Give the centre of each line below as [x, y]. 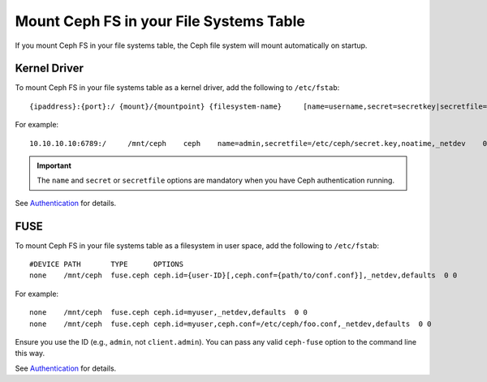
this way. [30, 354]
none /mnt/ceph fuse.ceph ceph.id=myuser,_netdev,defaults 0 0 [168, 313]
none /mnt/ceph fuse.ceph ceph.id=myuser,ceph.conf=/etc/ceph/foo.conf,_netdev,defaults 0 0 [231, 324]
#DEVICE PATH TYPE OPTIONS [107, 264]
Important [54, 165]
